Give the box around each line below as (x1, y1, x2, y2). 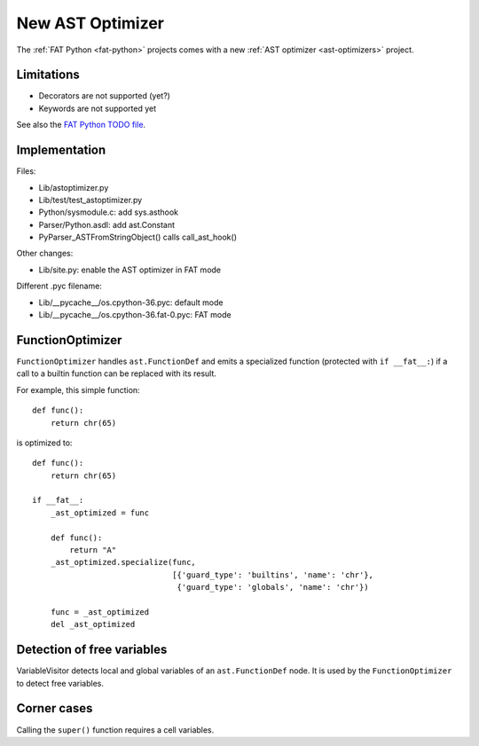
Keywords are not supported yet (38, 103, 157, 114)
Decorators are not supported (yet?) (38, 90, 170, 101)
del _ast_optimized (50, 619, 136, 630)
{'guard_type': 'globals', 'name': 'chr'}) (177, 582, 369, 593)
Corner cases (16, 701, 93, 716)
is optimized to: (16, 437, 73, 448)
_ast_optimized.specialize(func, (50, 557, 197, 568)
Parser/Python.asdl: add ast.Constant (38, 219, 176, 230)
